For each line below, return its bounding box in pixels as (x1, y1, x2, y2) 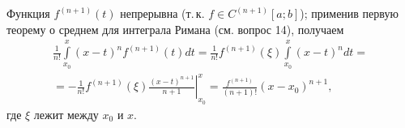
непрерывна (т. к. (120, 5, 205, 21)
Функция (6, 5, 50, 21)
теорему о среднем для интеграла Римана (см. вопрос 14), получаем (6, 20, 344, 37)
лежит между (33, 105, 99, 122)
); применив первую (300, 5, 399, 21)
